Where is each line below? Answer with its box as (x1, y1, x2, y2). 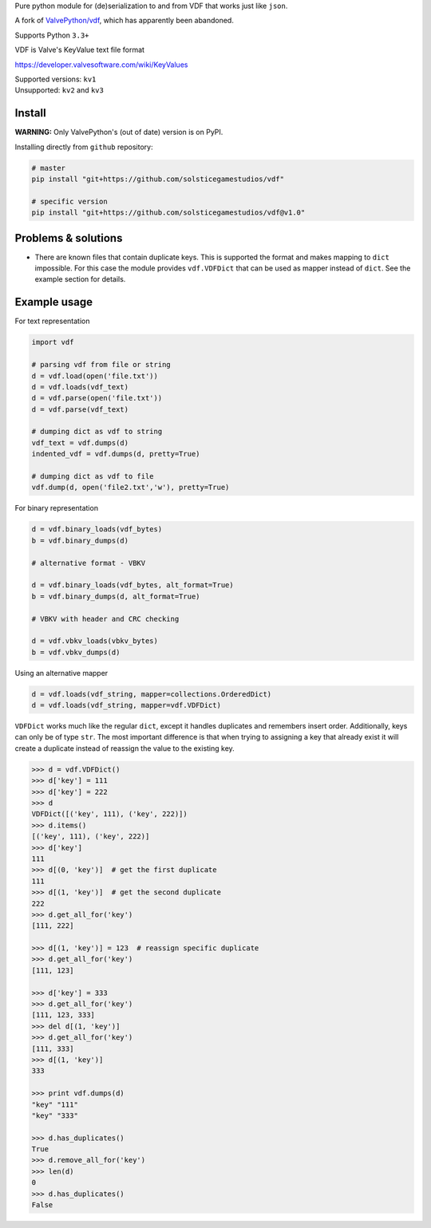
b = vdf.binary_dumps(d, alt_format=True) (31, 591, 200, 601)
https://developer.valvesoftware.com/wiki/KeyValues (14, 60, 188, 69)
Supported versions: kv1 (14, 74, 97, 84)
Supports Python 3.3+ (14, 30, 89, 40)
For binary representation (14, 503, 99, 513)
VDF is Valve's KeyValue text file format (14, 45, 145, 55)
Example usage (14, 295, 93, 309)
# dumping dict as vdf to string (31, 427, 163, 436)
